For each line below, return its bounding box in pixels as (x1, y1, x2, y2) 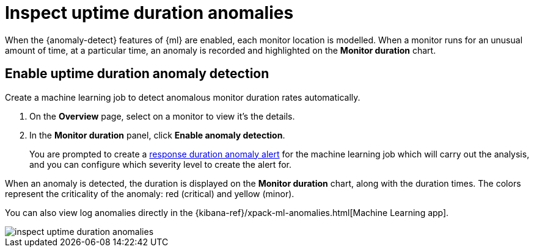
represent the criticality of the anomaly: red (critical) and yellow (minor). (5, 188, 294, 199)
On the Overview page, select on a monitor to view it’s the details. (29, 110, 295, 121)
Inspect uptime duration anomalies (5, 2, 294, 23)
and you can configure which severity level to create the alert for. (29, 159, 291, 170)
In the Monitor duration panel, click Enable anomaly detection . (29, 129, 285, 140)
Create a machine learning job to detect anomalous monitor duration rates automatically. (5, 92, 360, 103)
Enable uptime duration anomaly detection (5, 66, 269, 82)
